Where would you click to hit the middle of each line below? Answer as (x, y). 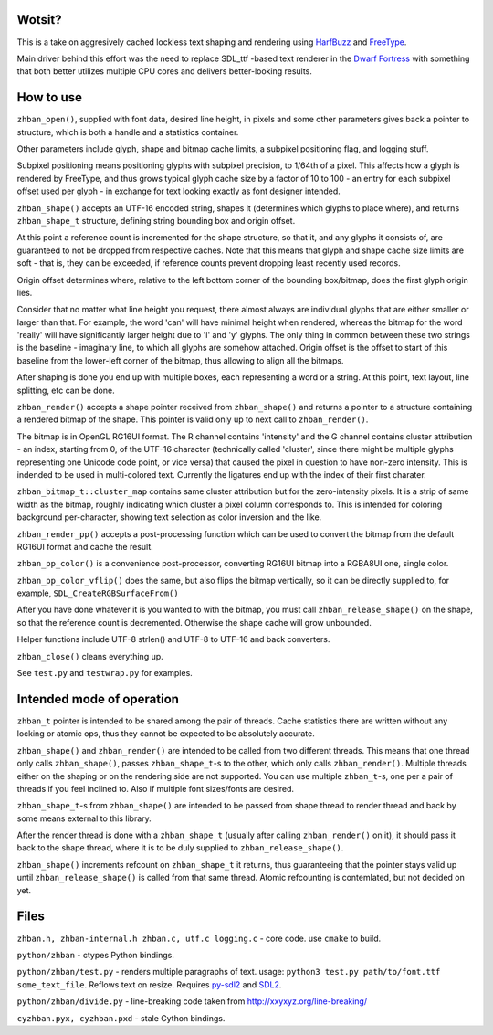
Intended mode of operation (98, 699)
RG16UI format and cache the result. (85, 546)
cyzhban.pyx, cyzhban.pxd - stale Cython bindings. (121, 1018)
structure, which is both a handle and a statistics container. (128, 132)
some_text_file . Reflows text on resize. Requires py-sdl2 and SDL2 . (149, 984)
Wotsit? (40, 20)
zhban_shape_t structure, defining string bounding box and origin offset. (156, 220)
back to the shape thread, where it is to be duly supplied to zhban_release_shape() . (180, 848)
